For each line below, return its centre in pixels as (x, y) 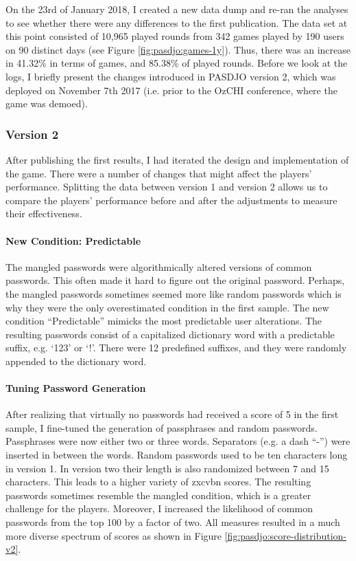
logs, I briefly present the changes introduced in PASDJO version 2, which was (171, 76)
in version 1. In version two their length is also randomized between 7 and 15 (167, 468)
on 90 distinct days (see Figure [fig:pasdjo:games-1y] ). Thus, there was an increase (178, 49)
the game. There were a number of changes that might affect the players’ (159, 173)
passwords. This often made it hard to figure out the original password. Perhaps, (175, 280)
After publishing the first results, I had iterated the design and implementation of (177, 159)
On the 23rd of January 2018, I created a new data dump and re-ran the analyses (177, 9)
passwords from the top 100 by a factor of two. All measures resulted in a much (173, 522)
